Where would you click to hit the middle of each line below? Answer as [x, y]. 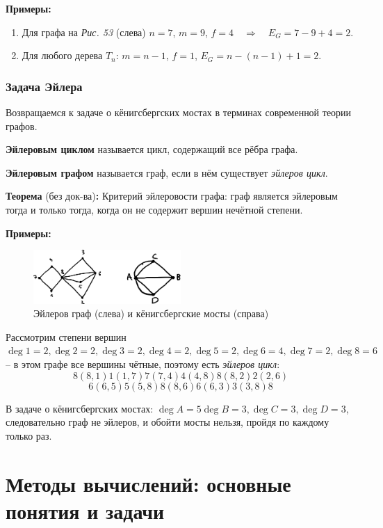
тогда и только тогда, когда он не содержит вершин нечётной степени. [154, 209]
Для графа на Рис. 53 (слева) [84, 32]
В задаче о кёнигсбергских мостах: [80, 408]
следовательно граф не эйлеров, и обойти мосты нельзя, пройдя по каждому [168, 422]
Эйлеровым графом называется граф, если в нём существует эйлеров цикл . [167, 172]
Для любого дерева [62, 55]
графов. [22, 126]
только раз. [29, 435]
